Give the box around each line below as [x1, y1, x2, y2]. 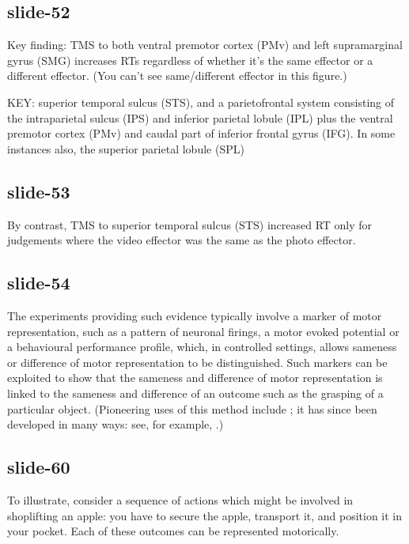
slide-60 [7, 455, 70, 479]
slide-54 [7, 270, 70, 295]
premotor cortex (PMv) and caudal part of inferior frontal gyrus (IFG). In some [7, 125, 396, 142]
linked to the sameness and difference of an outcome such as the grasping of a [7, 384, 384, 401]
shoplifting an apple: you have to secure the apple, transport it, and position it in [7, 507, 403, 523]
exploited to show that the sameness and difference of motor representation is [7, 369, 383, 386]
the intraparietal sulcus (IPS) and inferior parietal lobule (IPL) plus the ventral [7, 109, 393, 126]
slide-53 [7, 179, 70, 203]
